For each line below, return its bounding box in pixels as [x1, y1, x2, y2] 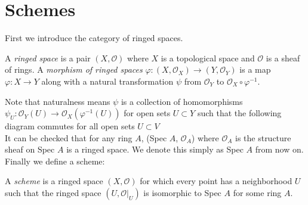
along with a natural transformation [41, 74, 174, 87]
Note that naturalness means [5, 95, 110, 107]
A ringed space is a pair [5, 51, 91, 64]
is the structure [235, 131, 291, 144]
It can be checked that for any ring [5, 131, 133, 144]
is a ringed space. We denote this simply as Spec [66, 143, 244, 156]
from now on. [255, 143, 304, 156]
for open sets [124, 107, 171, 119]
